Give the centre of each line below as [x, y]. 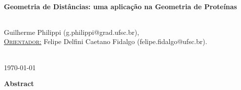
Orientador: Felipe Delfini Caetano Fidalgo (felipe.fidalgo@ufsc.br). [106, 41]
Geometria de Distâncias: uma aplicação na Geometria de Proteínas [120, 6]
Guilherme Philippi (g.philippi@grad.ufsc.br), [72, 32]
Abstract [19, 83]
